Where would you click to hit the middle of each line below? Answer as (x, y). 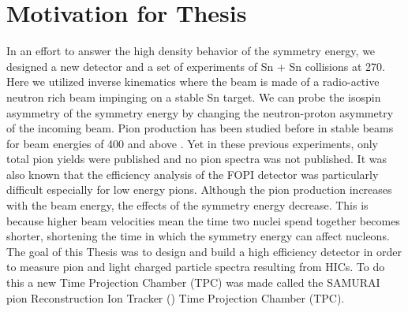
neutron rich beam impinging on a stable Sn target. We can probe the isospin (194, 97)
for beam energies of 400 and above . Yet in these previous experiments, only (193, 143)
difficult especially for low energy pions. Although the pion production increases (199, 189)
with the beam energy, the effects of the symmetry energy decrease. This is (187, 205)
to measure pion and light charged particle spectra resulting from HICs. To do (196, 267)
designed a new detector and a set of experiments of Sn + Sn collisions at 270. (196, 66)
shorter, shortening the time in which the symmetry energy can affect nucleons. (198, 236)
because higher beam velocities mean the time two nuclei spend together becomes (203, 220)
